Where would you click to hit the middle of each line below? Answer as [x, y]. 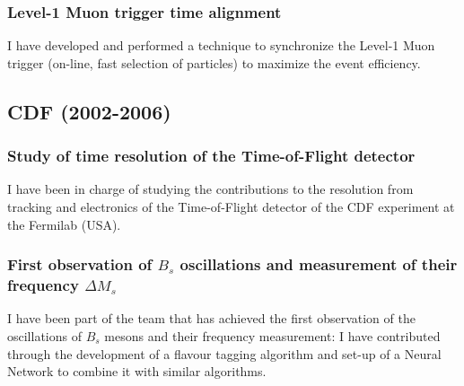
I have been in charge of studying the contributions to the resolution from [210, 189]
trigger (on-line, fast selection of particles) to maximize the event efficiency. [214, 62]
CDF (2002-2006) [89, 111]
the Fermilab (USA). [64, 224]
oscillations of [44, 335]
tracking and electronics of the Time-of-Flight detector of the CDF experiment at [231, 206]
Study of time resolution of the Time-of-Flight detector [211, 156]
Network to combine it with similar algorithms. [137, 371]
